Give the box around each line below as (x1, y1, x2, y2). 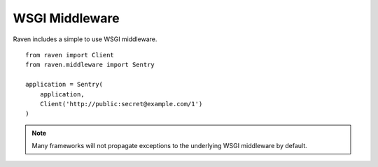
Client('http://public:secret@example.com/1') (39, 100, 203, 108)
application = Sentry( (25, 80, 104, 89)
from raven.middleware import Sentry (25, 61, 155, 69)
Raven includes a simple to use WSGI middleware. (13, 35, 157, 43)
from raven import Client (25, 51, 115, 59)
